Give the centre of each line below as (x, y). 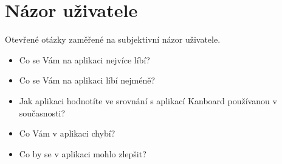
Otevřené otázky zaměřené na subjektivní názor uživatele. (113, 39)
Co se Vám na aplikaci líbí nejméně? (87, 80)
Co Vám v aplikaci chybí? (67, 133)
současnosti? (42, 112)
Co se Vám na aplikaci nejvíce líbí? (84, 59)
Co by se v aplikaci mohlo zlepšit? (83, 153)
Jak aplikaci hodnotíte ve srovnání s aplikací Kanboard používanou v (148, 100)
